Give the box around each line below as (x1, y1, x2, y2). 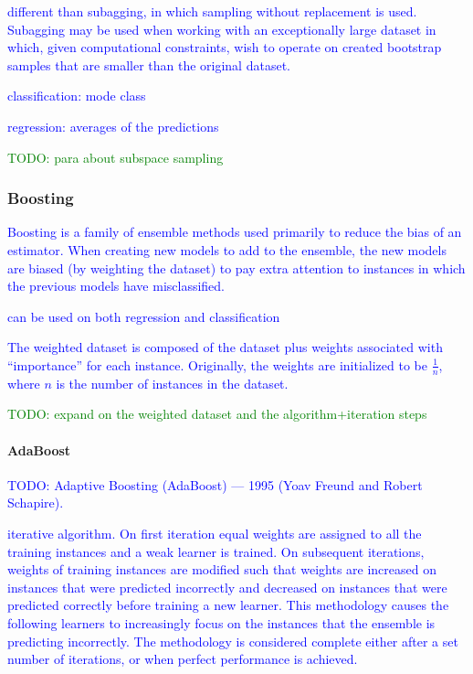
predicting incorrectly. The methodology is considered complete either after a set (7, 631, 458, 650)
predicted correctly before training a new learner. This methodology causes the (7, 595, 449, 615)
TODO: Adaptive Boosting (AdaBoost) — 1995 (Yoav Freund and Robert (7, 475, 423, 494)
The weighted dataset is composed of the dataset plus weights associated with (7, 337, 443, 357)
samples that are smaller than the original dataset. (7, 55, 290, 74)
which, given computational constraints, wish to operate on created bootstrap (7, 37, 442, 57)
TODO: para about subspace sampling (7, 147, 224, 166)
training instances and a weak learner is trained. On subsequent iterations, (7, 541, 425, 561)
